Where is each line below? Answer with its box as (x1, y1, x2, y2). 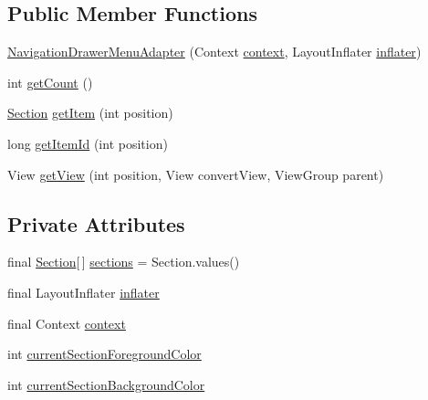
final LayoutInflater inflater (7, 282, 160, 301)
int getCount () (7, 72, 93, 91)
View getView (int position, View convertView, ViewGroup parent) (7, 164, 384, 184)
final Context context (7, 313, 126, 332)
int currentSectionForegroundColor (7, 344, 202, 363)
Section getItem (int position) (7, 103, 173, 122)
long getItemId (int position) (7, 133, 168, 153)
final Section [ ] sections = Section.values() (7, 252, 240, 271)
